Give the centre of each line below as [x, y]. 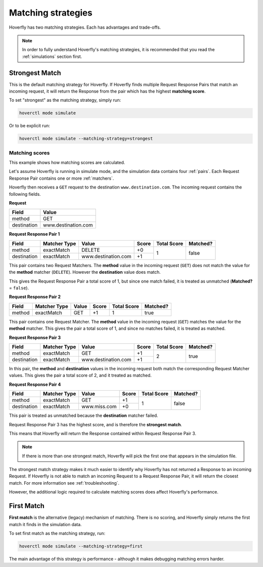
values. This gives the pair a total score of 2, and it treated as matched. [80, 376]
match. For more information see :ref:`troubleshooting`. [64, 483]
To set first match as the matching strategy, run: [57, 533]
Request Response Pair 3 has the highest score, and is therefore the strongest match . [95, 424]
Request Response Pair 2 [35, 297]
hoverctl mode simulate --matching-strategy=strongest [86, 139]
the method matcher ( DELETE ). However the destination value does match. [85, 272]
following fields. [25, 194]
